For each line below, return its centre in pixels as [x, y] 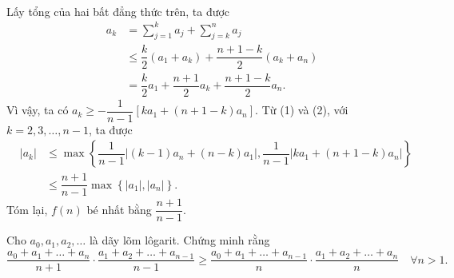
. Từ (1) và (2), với [302, 110]
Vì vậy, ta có [38, 110]
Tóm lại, [27, 209]
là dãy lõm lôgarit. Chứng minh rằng [179, 240]
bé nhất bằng [119, 209]
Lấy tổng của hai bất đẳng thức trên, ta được [118, 11]
